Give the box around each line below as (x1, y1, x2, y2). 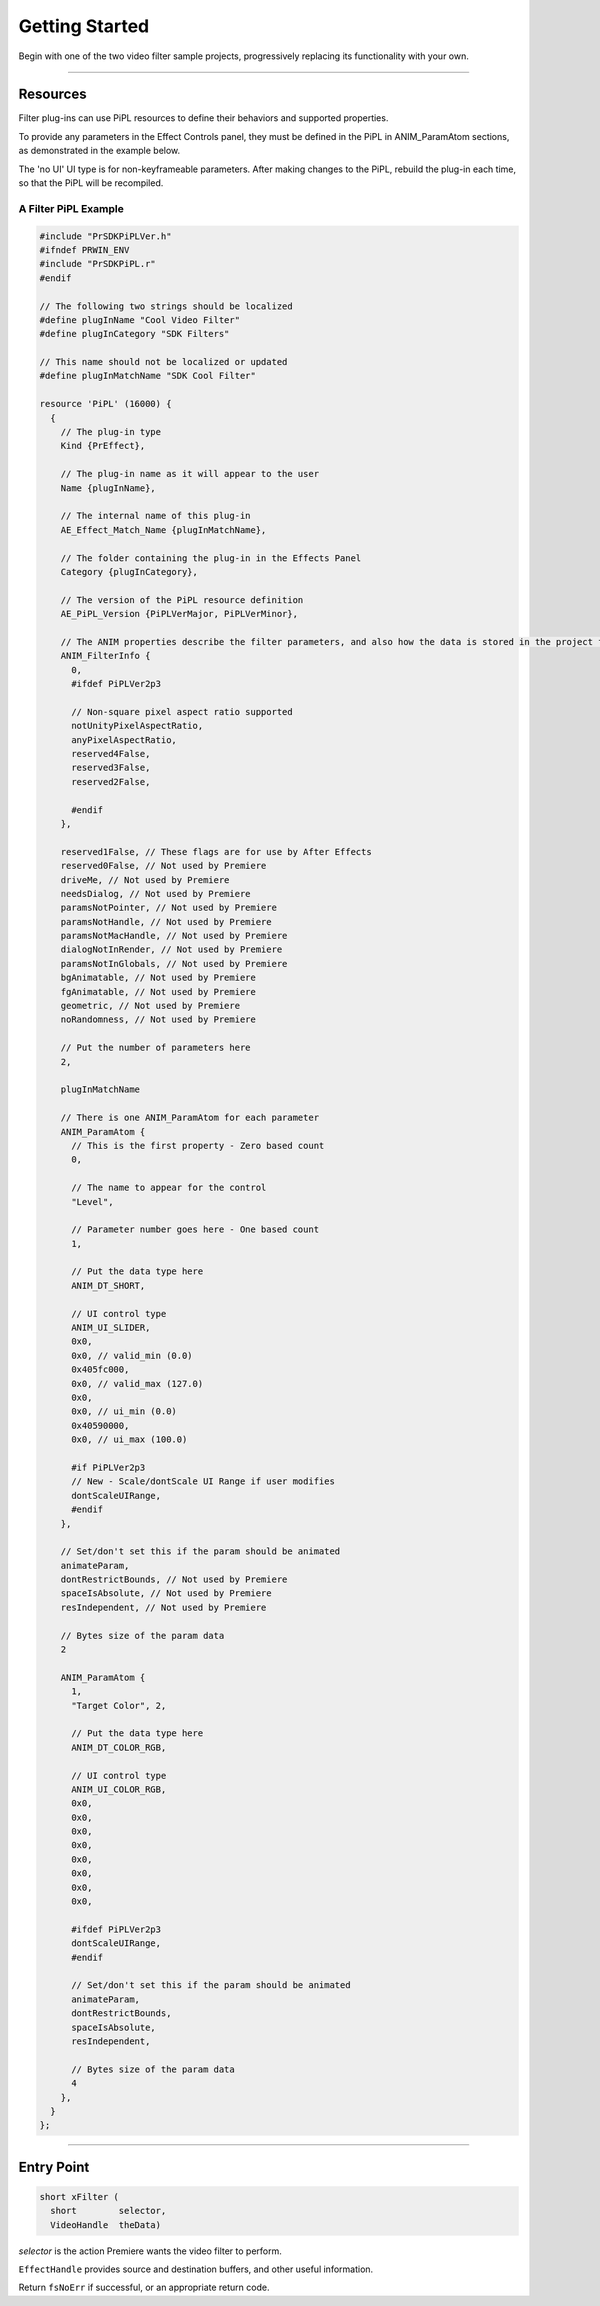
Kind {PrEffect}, (60, 440, 146, 452)
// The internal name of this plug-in (60, 510, 251, 522)
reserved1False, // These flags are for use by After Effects (60, 846, 372, 857)
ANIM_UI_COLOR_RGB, (71, 1783, 167, 1795)
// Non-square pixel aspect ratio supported (71, 706, 294, 717)
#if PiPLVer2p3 (71, 1461, 146, 1473)
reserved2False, (71, 776, 151, 787)
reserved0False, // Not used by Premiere (60, 860, 267, 872)
